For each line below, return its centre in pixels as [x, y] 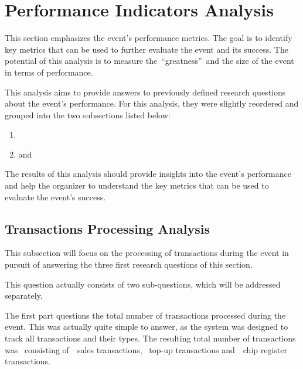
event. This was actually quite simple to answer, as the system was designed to [147, 327]
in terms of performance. [49, 72]
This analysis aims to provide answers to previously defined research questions [145, 92]
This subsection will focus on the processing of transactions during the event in [147, 253]
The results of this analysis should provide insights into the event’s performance [148, 174]
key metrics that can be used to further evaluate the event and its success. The [147, 49]
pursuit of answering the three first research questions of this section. [129, 264]
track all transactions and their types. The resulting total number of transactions [150, 338]
